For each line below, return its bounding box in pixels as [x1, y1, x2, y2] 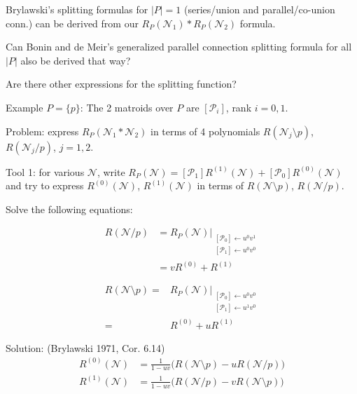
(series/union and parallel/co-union [184, 2, 335, 16]
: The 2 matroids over [80, 100, 174, 114]
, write [97, 164, 125, 179]
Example [6, 100, 43, 114]
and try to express [6, 178, 84, 193]
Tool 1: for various [6, 164, 85, 179]
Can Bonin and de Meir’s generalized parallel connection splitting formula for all [6, 39, 352, 54]
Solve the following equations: [6, 201, 133, 216]
